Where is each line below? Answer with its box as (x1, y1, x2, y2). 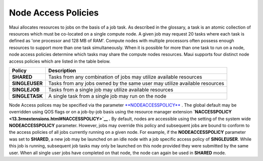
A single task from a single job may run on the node (48, 92, 167, 99)
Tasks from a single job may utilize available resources (48, 86, 173, 93)
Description (48, 67, 76, 74)
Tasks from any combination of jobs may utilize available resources (48, 73, 202, 80)
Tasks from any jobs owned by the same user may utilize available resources (48, 80, 225, 87)
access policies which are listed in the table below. (9, 58, 111, 64)
